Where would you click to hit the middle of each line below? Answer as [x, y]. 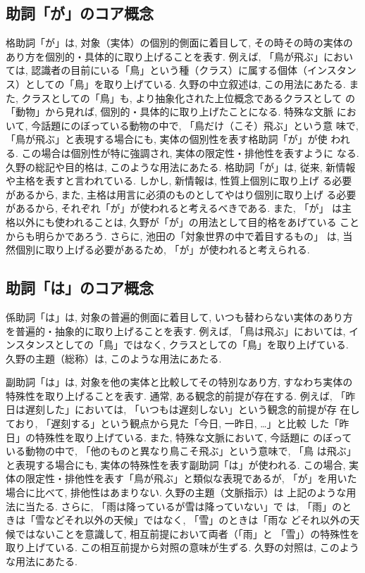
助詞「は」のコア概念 [80, 288]
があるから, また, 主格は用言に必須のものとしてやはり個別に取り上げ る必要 [181, 194]
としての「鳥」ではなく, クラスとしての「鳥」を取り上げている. [202, 345]
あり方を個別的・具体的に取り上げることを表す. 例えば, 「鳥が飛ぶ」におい [180, 56]
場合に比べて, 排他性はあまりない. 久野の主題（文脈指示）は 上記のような [176, 492]
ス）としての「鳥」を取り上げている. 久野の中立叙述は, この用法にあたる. [176, 83]
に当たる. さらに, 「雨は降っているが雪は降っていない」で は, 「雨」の [178, 506]
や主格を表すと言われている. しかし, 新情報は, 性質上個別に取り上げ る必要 [179, 181]
